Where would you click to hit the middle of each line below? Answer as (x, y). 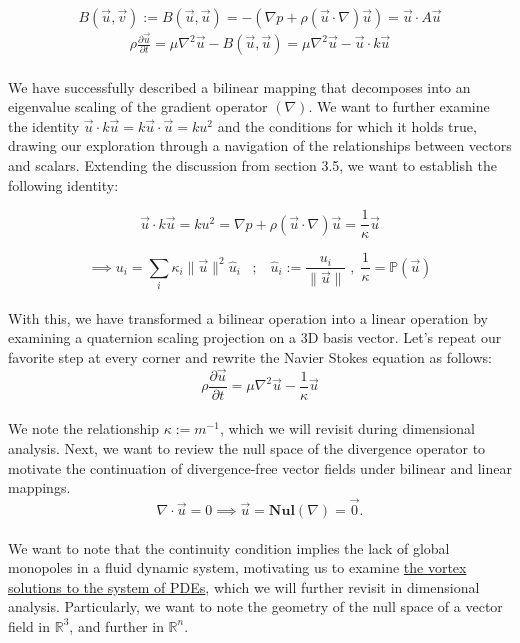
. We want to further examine (399, 106)
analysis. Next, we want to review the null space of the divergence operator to (247, 447)
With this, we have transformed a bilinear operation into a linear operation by (248, 317)
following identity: (63, 184)
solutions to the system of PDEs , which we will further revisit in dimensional (244, 586)
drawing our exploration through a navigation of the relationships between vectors (260, 145)
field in (29, 625)
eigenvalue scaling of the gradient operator (138, 106)
